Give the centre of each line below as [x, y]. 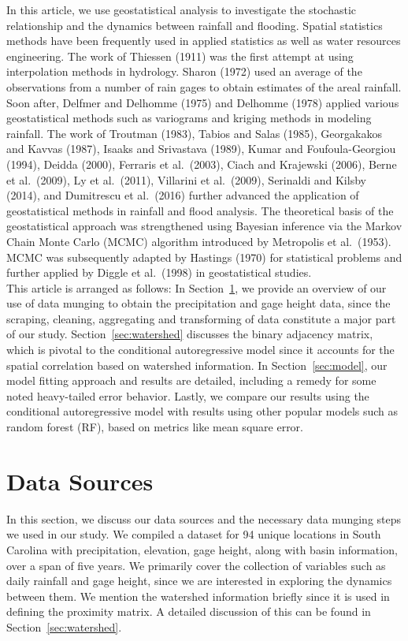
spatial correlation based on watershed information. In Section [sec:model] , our [197, 365]
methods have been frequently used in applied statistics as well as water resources [204, 41]
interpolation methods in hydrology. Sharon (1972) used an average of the [184, 71]
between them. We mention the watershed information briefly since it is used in [198, 596]
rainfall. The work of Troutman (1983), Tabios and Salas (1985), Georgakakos [194, 133]
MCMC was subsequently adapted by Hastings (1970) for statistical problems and [204, 257]
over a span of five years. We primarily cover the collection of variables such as [196, 565]
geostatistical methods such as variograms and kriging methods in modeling [189, 118]
